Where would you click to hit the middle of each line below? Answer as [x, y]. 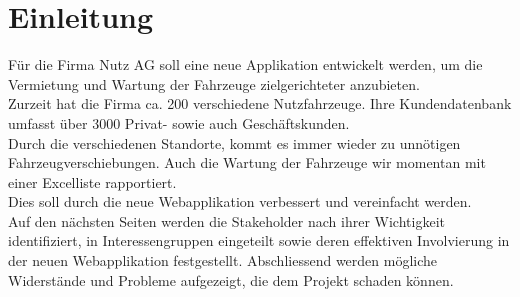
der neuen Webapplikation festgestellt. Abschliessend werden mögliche [223, 260]
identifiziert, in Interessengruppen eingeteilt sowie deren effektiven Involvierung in [259, 240]
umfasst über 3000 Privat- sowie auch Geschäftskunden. [179, 122]
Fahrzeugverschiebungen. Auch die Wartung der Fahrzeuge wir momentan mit [247, 162]
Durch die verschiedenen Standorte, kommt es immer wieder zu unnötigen [234, 142]
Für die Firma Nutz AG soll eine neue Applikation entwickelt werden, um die [245, 64]
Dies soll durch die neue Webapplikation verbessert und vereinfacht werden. [240, 201]
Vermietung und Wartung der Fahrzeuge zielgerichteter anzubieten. [214, 83]
